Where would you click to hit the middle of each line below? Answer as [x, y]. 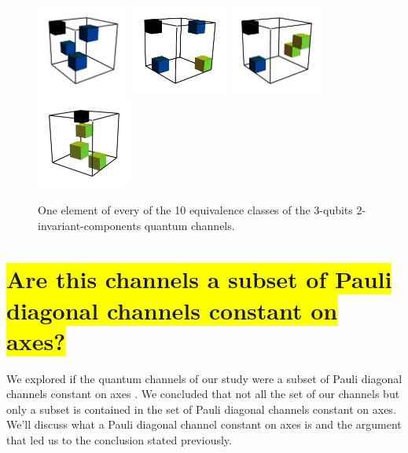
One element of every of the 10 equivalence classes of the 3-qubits [195, 209]
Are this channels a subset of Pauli [199, 279]
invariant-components [90, 225]
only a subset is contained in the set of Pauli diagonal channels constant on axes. [201, 409]
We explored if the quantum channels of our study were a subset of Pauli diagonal [204, 378]
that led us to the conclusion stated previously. [119, 440]
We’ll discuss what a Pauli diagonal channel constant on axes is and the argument [204, 424]
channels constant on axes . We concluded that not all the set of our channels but [203, 394]
